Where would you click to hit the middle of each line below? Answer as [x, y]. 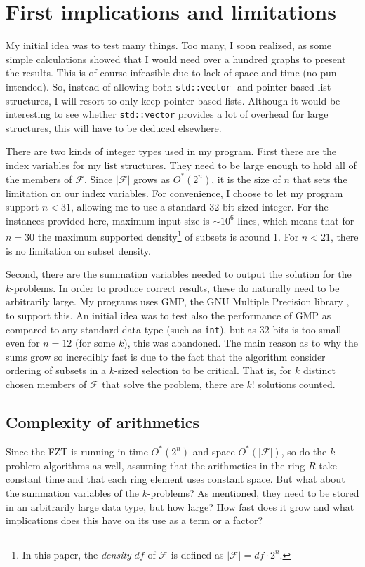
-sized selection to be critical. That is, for [203, 370]
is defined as [197, 554]
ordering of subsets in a [56, 370]
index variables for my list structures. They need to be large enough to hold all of [181, 165]
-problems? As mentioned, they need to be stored [253, 493]
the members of [39, 179]
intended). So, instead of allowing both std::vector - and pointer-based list [168, 86]
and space [214, 451]
